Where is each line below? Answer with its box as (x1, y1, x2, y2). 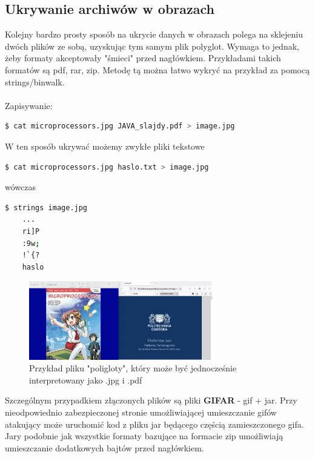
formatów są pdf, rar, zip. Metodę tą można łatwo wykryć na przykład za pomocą (5, 63, 310, 76)
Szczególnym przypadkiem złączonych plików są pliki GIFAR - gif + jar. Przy (5, 394, 297, 407)
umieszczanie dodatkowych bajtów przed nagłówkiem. (5, 441, 204, 454)
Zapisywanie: (5, 99, 53, 111)
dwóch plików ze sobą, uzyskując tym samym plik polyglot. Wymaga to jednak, (5, 39, 299, 52)
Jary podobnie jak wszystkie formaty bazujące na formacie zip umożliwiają (5, 430, 283, 442)
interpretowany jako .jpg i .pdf (29, 373, 142, 386)
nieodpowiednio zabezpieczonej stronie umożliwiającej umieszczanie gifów (5, 406, 277, 418)
